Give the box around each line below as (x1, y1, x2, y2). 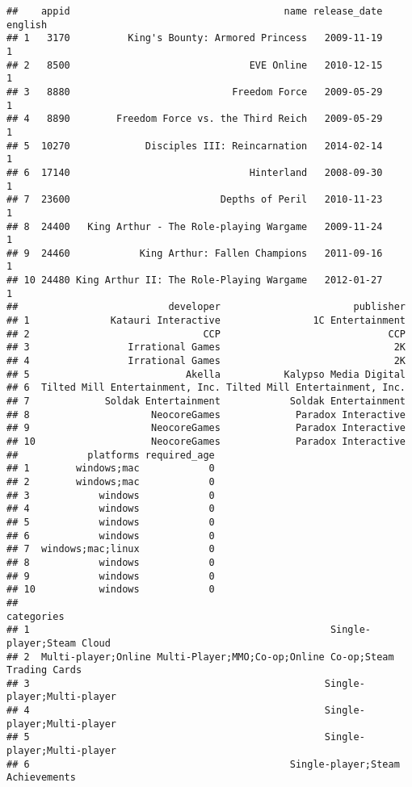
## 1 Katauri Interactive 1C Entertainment (6, 315, 406, 327)
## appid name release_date (6, 6, 383, 17)
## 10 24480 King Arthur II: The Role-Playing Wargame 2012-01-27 (6, 274, 383, 287)
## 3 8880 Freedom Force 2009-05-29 (6, 86, 383, 98)
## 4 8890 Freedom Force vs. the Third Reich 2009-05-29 (6, 113, 383, 125)
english (6, 19, 48, 31)
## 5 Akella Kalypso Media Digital (6, 368, 406, 380)
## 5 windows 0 (6, 516, 215, 528)
